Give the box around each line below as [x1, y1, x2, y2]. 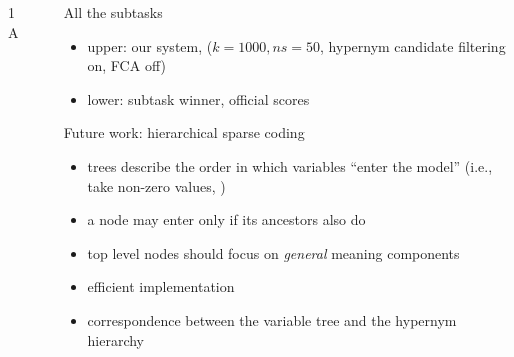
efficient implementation [87, 276, 235, 297]
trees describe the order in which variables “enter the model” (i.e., [87, 155, 493, 176]
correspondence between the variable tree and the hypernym [87, 309, 457, 330]
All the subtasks [63, 2, 163, 22]
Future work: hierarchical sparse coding [63, 122, 305, 143]
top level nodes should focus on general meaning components [87, 242, 460, 263]
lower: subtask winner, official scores [87, 88, 310, 109]
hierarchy [87, 329, 145, 350]
